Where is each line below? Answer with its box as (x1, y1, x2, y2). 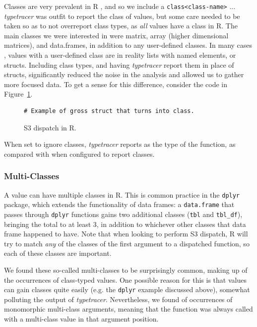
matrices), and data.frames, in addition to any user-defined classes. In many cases (4, 40, 253, 50)
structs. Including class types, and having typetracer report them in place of (4, 59, 234, 70)
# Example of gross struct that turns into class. (24, 108, 194, 114)
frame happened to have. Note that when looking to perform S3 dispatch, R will (4, 228, 248, 239)
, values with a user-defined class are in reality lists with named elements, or (4, 50, 236, 60)
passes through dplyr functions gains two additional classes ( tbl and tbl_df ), (4, 209, 243, 219)
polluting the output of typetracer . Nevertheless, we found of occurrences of (4, 294, 233, 304)
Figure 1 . (4, 89, 33, 99)
